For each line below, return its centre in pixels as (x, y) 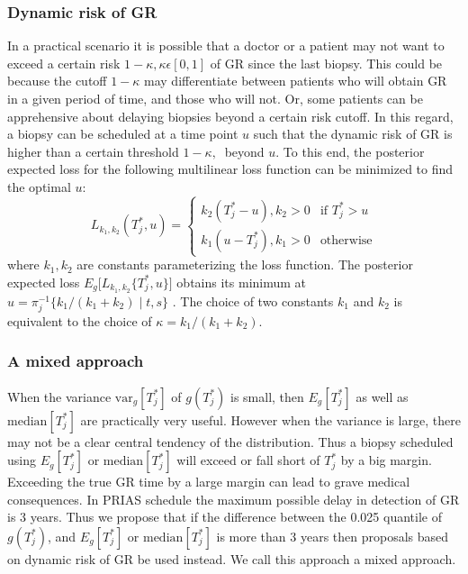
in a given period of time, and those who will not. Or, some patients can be (215, 98)
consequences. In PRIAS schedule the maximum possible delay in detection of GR (234, 499)
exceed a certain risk (64, 63)
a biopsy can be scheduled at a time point (123, 134)
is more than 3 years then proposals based (333, 536)
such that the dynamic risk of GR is (353, 134)
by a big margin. (386, 460)
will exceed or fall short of (248, 460)
